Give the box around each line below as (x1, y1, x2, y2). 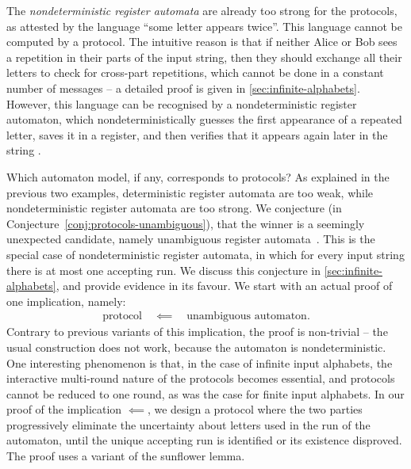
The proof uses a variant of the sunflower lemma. (6, 448, 245, 464)
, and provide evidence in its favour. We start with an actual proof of (56, 277, 393, 294)
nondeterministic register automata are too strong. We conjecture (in (6, 200, 342, 216)
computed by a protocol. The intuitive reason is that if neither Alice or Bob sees (6, 33, 398, 50)
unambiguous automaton (186, 311, 307, 322)
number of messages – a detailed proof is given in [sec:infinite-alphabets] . (6, 79, 360, 96)
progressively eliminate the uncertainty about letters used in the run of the (6, 416, 371, 433)
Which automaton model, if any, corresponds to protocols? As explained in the (6, 168, 390, 185)
